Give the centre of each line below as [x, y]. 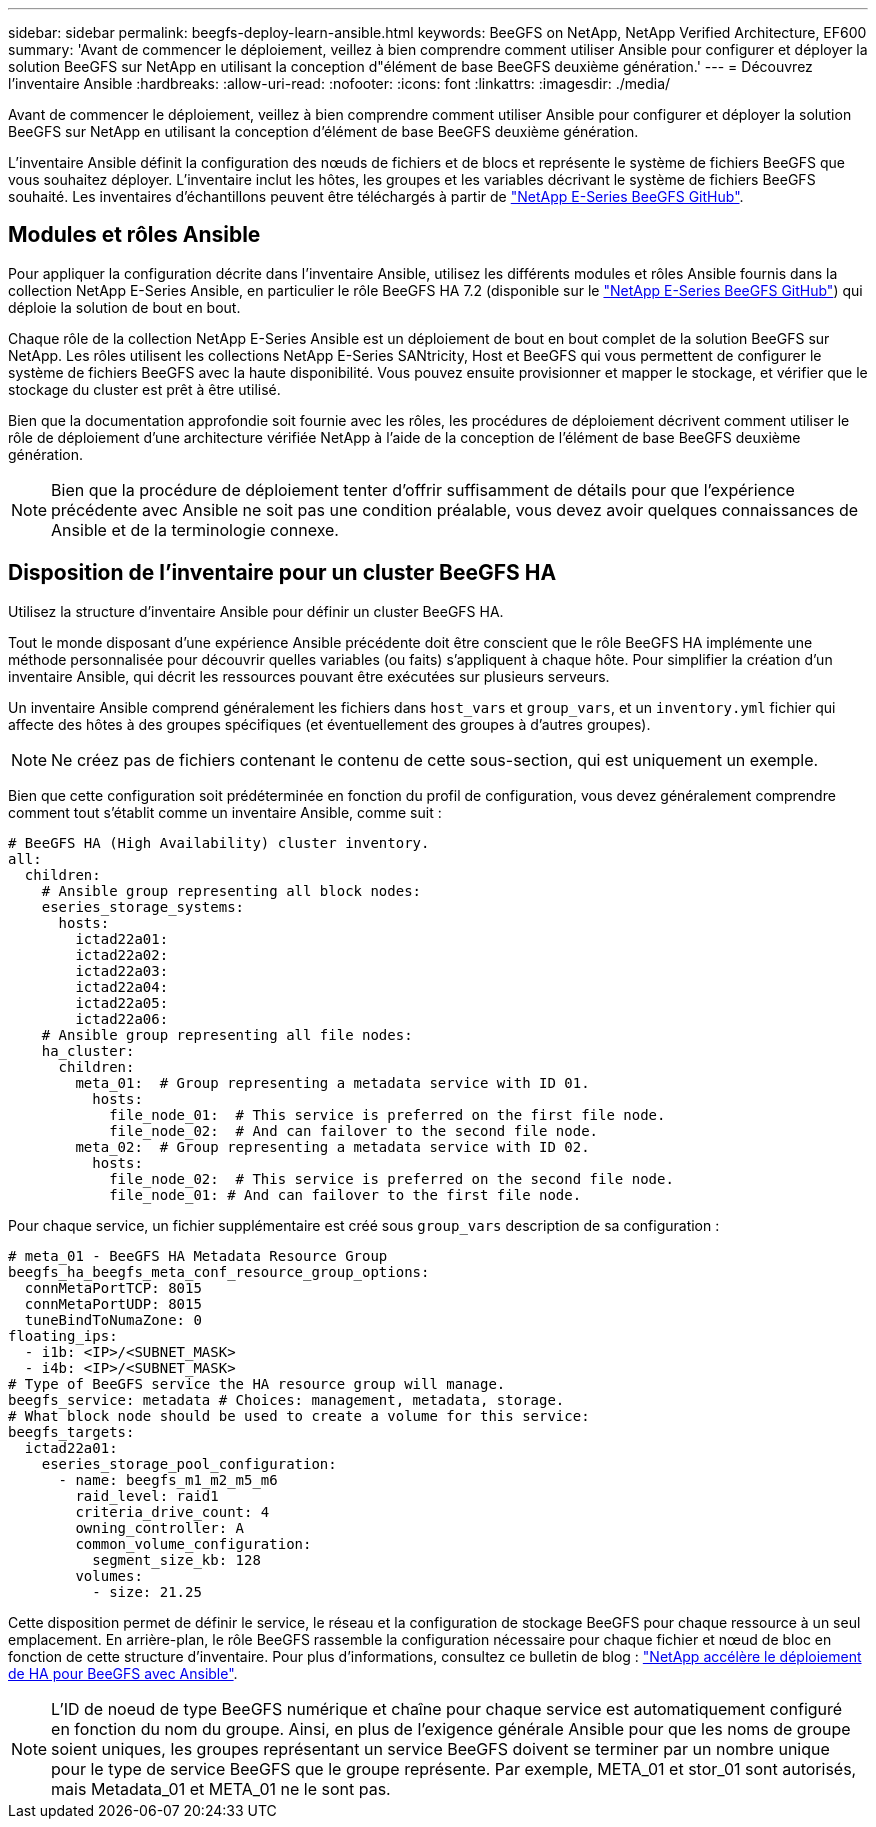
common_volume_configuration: [193, 1543]
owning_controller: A [160, 1527]
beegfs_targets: [71, 1431]
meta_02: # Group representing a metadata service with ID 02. [332, 1146]
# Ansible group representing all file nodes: [227, 1034]
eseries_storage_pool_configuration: [189, 1463]
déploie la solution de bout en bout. [124, 307]
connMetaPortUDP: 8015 [113, 1303]
